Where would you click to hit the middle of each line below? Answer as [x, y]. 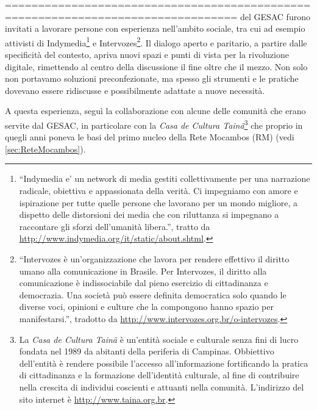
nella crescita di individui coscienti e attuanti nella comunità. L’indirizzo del [162, 387]
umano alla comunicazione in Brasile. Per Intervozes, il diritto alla [143, 271]
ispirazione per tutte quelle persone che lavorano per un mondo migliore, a [158, 202]
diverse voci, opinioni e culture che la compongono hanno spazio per [146, 307]
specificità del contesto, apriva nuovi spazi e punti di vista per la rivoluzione [147, 55]
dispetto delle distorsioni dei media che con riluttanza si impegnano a [149, 214]
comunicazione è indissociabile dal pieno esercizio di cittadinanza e [144, 283]
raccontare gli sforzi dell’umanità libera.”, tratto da [115, 226]
